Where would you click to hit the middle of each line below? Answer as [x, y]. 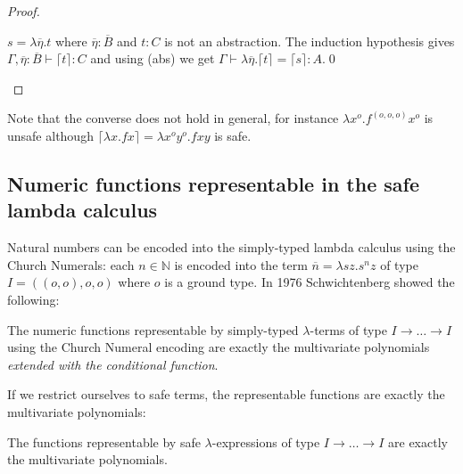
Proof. [24, 11]
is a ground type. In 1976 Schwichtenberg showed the [310, 282]
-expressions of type [266, 441]
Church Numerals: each [71, 264]
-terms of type [348, 329]
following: [33, 299]
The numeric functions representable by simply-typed [153, 329]
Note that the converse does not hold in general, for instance [173, 118]
